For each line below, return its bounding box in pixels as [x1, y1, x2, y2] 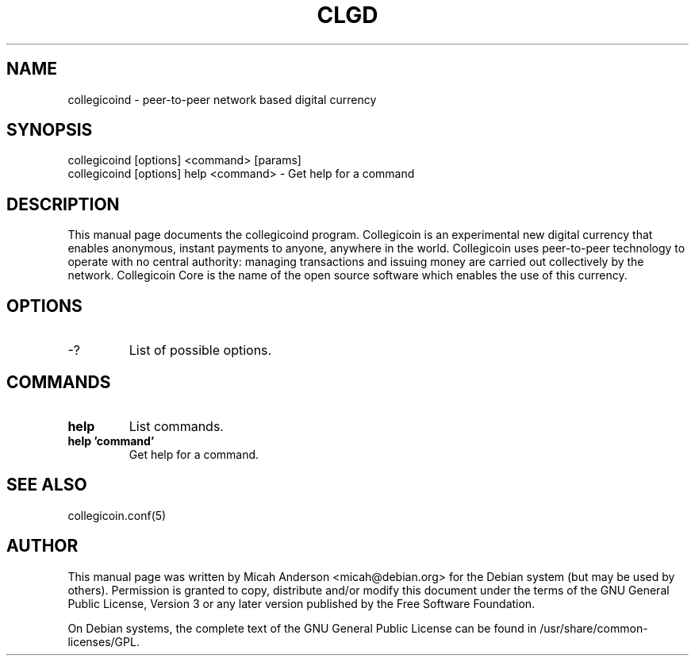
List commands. [129, 418, 224, 434]
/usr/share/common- [539, 621, 648, 635]
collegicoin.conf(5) [67, 508, 167, 522]
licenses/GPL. [67, 634, 140, 649]
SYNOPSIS [6, 120, 93, 140]
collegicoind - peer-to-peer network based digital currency [67, 92, 377, 106]
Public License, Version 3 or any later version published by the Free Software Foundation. [67, 596, 536, 610]
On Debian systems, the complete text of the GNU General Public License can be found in [67, 621, 537, 635]
